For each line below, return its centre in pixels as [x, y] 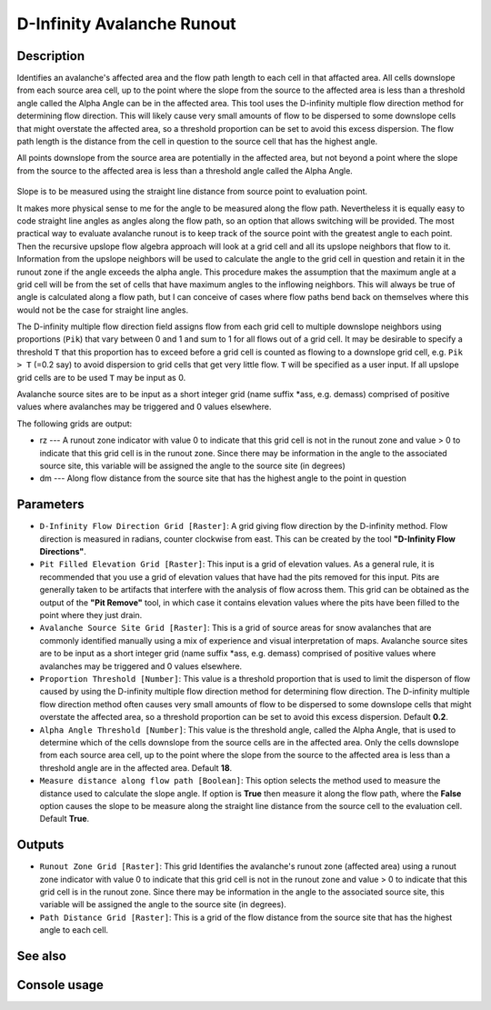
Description [51, 56]
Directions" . [63, 552]
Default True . [65, 819]
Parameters [50, 505]
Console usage [60, 985]
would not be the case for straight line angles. [103, 310]
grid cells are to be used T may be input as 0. [101, 377]
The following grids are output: [75, 424]
